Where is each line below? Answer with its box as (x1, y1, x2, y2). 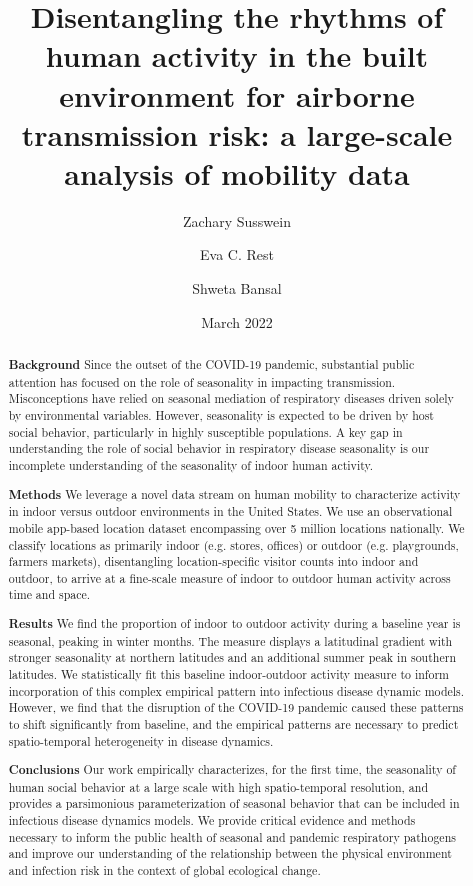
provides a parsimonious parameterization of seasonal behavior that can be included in (8, 795, 460, 812)
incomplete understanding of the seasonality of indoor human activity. (8, 456, 374, 473)
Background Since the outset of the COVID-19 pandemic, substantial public (8, 356, 415, 374)
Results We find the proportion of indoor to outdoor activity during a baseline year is (8, 615, 461, 633)
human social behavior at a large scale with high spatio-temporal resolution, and (8, 778, 429, 795)
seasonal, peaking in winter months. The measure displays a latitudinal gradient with (8, 632, 453, 649)
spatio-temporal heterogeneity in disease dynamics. (8, 732, 274, 749)
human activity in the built (45, 35, 429, 76)
